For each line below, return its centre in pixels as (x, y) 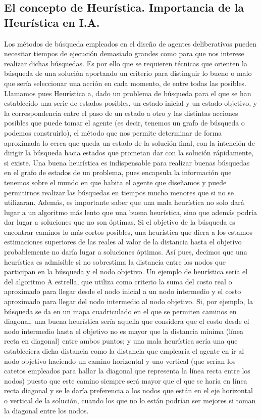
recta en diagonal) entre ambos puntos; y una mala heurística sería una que (121, 341)
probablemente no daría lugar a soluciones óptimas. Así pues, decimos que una (126, 252)
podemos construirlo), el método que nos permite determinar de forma (113, 132)
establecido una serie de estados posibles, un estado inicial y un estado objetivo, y (131, 103)
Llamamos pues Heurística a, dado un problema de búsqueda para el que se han (128, 93)
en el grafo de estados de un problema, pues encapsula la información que (118, 172)
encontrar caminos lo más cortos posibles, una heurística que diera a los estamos (128, 232)
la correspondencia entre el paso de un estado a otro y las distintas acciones (121, 113)
